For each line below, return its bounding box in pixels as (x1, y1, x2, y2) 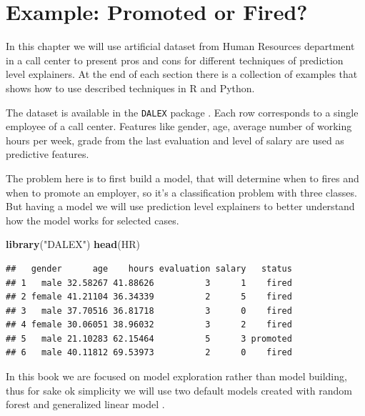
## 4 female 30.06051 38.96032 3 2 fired (6, 320, 292, 330)
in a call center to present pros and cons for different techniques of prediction (6, 52, 344, 67)
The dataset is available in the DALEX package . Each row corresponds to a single (6, 104, 359, 119)
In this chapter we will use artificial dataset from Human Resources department (6, 39, 355, 54)
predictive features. (6, 147, 89, 162)
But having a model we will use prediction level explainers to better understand (6, 199, 355, 214)
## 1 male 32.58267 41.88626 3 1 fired (6, 277, 292, 288)
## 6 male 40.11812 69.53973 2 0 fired (6, 347, 292, 358)
